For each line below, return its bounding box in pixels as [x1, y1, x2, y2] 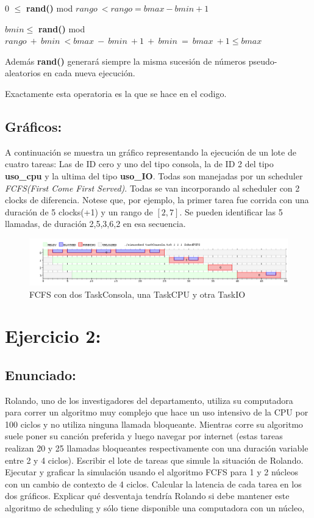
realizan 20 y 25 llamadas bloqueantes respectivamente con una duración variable [5, 442, 309, 455]
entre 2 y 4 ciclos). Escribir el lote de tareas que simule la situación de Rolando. [5, 453, 304, 466]
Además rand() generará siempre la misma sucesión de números [5, 54, 246, 67]
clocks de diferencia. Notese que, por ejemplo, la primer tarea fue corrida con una [5, 193, 309, 206]
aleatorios [5, 67, 41, 79]
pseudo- [248, 54, 277, 67]
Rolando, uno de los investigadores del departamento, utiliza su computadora [5, 394, 293, 406]
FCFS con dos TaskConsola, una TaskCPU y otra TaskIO [29, 287, 246, 300]
